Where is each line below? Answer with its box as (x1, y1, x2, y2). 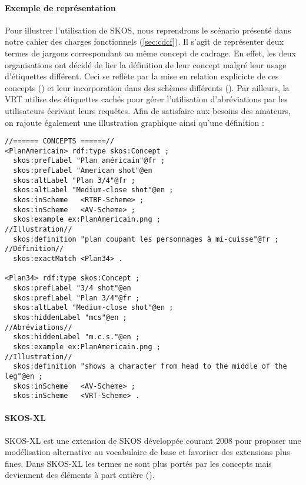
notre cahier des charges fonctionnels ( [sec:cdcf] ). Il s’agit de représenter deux (5, 35, 284, 48)
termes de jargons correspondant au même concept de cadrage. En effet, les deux (5, 46, 296, 59)
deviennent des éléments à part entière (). (5, 469, 155, 481)
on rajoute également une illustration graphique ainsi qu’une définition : (5, 116, 264, 128)
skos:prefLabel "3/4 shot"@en (13, 283, 131, 292)
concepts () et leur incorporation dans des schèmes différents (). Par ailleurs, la (5, 81, 290, 93)
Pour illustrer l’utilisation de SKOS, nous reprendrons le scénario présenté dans (5, 24, 291, 36)
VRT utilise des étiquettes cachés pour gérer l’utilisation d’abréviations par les (5, 93, 288, 105)
